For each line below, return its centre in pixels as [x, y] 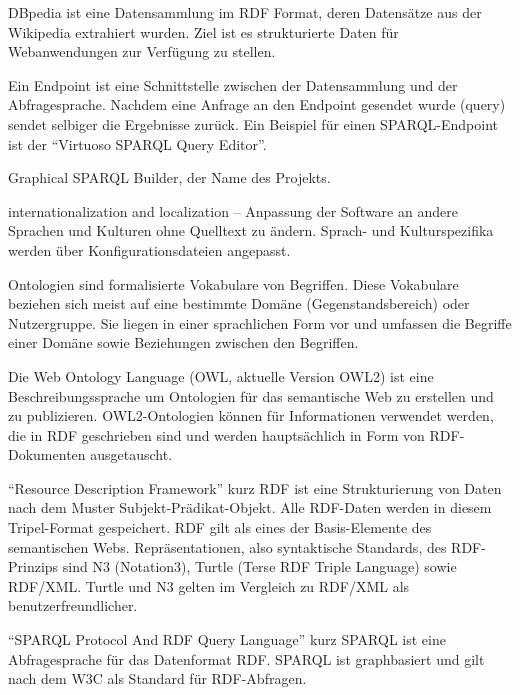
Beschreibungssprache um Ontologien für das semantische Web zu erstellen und [251, 395]
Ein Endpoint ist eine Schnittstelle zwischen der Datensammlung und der [233, 84]
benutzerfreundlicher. [73, 605]
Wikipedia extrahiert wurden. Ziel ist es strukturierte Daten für [203, 31]
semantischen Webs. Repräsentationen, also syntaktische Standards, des [227, 546]
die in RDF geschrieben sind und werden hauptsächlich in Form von [216, 434]
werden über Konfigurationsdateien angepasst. [149, 249]
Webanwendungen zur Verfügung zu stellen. [142, 51]
